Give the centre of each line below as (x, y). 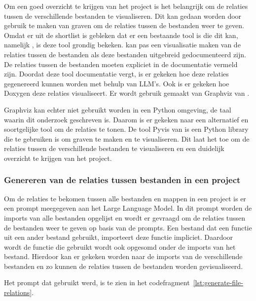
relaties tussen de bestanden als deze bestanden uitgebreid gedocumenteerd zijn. (125, 54)
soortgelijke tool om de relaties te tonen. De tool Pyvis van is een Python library (126, 129)
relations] (18, 292)
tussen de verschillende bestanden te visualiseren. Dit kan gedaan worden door (123, 16)
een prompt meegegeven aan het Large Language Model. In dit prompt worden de (128, 208)
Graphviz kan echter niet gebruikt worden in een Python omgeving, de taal (118, 109)
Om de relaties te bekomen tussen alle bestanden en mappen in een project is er (125, 198)
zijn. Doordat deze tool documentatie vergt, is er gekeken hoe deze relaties (116, 74)
